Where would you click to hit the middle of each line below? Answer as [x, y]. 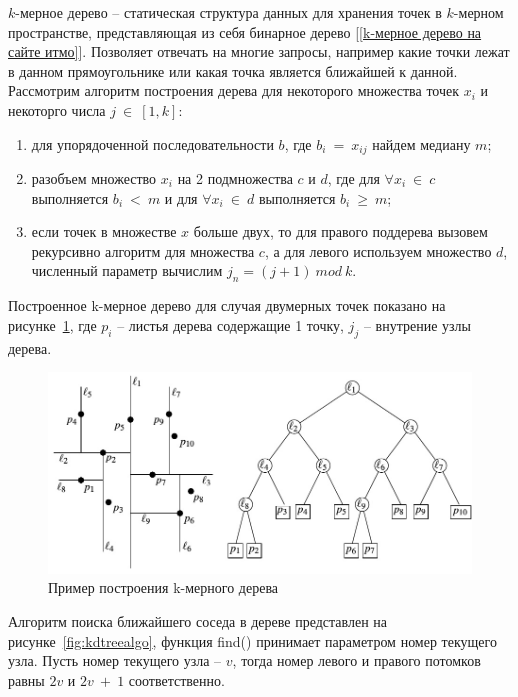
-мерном [478, 12]
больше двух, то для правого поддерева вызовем [340, 231]
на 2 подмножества [235, 178]
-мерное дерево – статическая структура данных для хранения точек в [228, 12]
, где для [353, 178]
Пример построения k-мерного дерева [163, 587]
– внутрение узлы [417, 324]
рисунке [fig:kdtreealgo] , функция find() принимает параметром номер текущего [252, 640]
